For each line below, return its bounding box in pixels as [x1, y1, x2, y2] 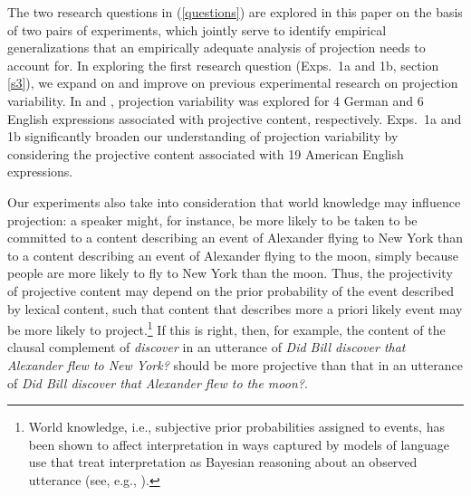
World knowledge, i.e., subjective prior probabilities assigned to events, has [28, 417, 445, 436]
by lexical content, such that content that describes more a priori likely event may [7, 299, 463, 318]
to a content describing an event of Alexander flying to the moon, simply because [7, 245, 459, 264]
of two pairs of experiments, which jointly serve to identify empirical [7, 20, 387, 39]
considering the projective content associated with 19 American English [7, 144, 404, 163]
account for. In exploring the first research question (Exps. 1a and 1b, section [7, 55, 439, 74]
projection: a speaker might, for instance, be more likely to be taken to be [7, 210, 418, 229]
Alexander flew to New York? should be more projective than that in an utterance [7, 355, 464, 374]
